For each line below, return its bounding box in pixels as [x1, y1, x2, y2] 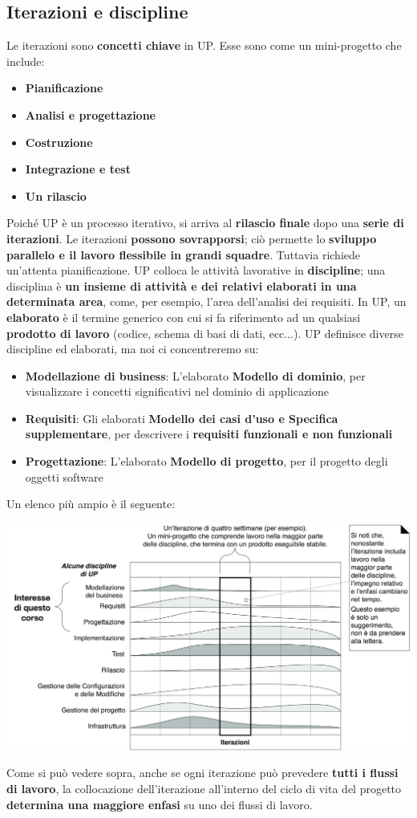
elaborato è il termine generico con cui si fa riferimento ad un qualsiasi [6, 308, 361, 325]
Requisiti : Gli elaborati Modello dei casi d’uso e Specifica [25, 409, 338, 426]
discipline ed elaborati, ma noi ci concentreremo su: [6, 340, 259, 357]
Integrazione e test [25, 161, 131, 177]
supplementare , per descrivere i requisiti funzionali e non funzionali [25, 425, 393, 442]
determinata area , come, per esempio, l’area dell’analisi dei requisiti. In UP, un [6, 293, 407, 310]
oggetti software [25, 468, 103, 485]
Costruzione [25, 133, 93, 150]
